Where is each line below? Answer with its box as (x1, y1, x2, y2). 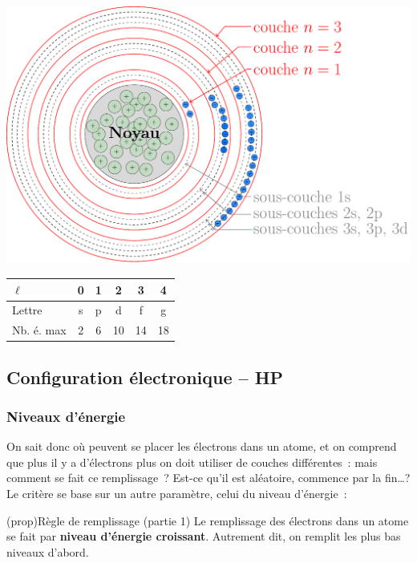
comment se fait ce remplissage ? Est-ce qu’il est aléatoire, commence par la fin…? (6, 469, 411, 486)
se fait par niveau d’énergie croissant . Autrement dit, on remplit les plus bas (6, 528, 401, 545)
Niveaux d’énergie (6, 406, 126, 426)
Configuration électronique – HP (6, 364, 284, 389)
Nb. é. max (12, 322, 67, 338)
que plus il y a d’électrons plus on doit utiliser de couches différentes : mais (6, 453, 378, 470)
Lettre (12, 302, 43, 318)
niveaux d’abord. (6, 543, 89, 560)
